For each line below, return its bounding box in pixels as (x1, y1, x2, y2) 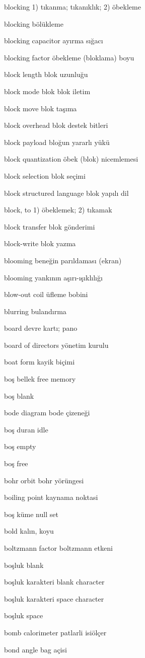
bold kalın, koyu (4, 526, 54, 536)
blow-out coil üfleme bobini (4, 289, 88, 300)
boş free (4, 458, 28, 469)
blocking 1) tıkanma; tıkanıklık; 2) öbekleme (4, 2, 141, 12)
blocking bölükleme (4, 18, 63, 29)
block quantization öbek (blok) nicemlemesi (4, 154, 138, 164)
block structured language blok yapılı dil (4, 187, 129, 198)
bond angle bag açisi (4, 644, 67, 654)
